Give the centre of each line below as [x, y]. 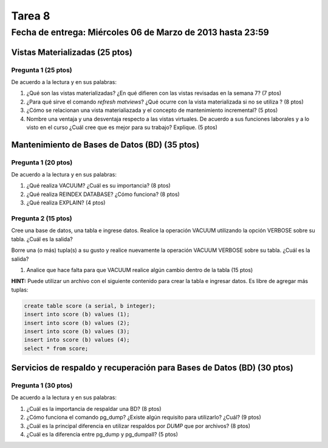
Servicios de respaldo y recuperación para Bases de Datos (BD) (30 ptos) [152, 368]
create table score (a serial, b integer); [90, 306]
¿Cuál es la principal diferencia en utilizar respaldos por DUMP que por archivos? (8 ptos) [138, 425]
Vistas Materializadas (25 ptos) [72, 52]
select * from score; [56, 348]
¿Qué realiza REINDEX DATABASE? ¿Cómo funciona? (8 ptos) [103, 194]
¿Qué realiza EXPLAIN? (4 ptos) [66, 203]
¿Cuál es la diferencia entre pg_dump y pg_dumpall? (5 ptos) [102, 434]
